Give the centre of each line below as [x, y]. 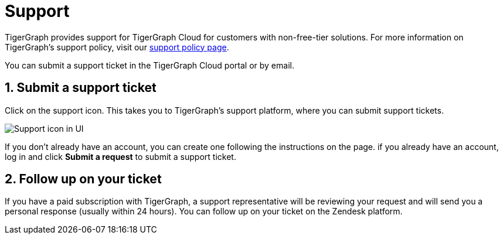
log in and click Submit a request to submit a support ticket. [120, 156]
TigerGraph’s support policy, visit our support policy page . [117, 47]
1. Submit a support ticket [81, 88]
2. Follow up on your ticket [83, 179]
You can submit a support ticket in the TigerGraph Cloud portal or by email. [149, 65]
